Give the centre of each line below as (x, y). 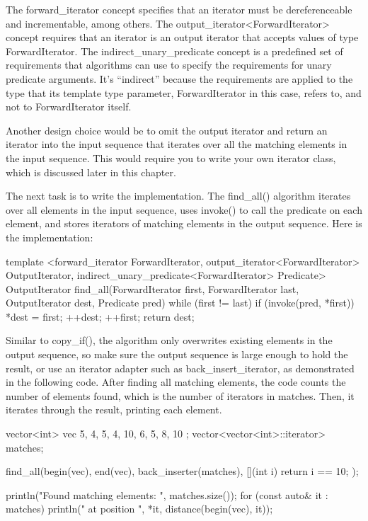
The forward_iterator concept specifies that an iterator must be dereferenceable (179, 9)
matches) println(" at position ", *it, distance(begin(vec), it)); (139, 509)
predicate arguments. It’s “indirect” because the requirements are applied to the (179, 78)
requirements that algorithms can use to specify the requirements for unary (169, 65)
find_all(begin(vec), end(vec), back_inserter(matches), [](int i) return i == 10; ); (182, 471)
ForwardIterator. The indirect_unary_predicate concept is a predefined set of (174, 51)
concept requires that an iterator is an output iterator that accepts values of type (182, 37)
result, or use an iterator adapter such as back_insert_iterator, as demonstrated (180, 368)
